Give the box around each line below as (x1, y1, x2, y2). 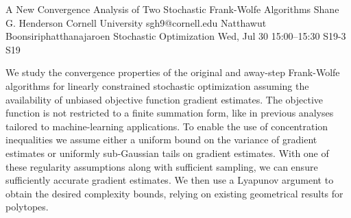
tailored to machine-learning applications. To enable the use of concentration (5, 119, 328, 133)
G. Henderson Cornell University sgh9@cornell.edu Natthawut (5, 15, 267, 29)
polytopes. (5, 199, 49, 214)
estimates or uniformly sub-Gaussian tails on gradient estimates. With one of (5, 145, 329, 160)
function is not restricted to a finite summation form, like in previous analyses (5, 106, 334, 120)
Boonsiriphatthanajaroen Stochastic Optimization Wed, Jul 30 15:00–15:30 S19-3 (5, 29, 346, 43)
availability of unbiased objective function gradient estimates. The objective (5, 92, 324, 106)
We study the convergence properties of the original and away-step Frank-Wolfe (5, 65, 340, 80)
